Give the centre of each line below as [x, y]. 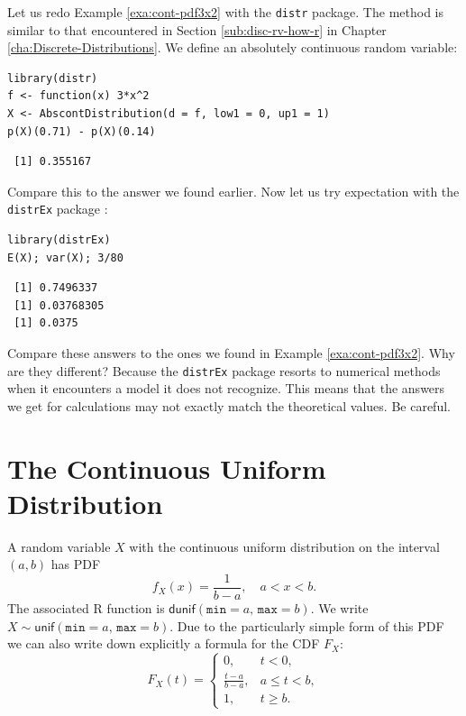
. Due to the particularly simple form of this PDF [307, 625]
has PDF [76, 564]
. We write [339, 608]
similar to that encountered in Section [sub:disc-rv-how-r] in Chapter [197, 29]
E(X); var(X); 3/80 [65, 257]
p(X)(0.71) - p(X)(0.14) [82, 131]
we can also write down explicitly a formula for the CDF [164, 643]
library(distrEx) [59, 240]
